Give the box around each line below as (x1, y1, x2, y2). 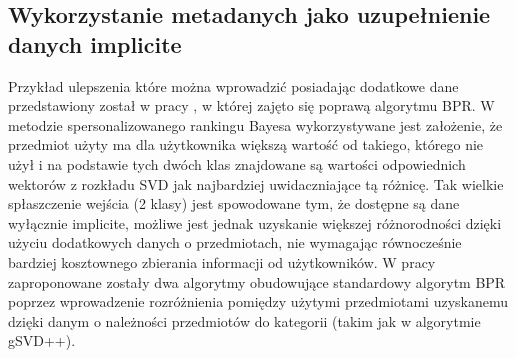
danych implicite (8, 28, 182, 59)
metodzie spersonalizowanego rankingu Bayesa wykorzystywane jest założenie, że (8, 114, 503, 135)
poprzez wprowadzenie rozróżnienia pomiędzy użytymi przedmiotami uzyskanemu (8, 291, 508, 312)
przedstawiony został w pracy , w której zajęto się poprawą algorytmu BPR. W (8, 95, 495, 116)
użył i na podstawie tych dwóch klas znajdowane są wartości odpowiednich (8, 153, 466, 174)
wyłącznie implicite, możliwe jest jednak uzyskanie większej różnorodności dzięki (8, 212, 502, 233)
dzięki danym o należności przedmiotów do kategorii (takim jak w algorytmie (8, 310, 481, 331)
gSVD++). (8, 330, 76, 351)
